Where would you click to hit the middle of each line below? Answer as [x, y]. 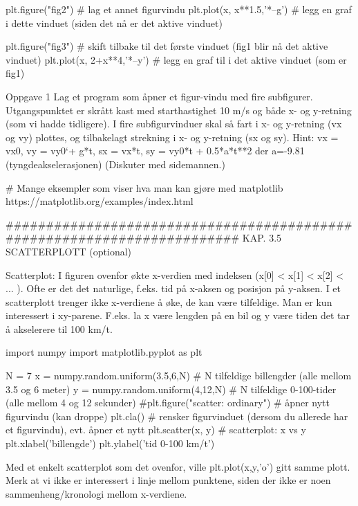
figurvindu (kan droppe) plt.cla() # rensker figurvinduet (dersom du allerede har [177, 416]
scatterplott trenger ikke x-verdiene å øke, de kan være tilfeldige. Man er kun [169, 301]
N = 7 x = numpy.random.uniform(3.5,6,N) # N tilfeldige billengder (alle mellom [179, 376]
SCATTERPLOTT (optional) [69, 251]
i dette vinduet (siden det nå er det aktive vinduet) [114, 22]
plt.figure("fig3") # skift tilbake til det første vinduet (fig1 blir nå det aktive [167, 46]
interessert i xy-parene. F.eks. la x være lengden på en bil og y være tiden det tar [178, 315]
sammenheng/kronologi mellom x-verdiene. [96, 493]
